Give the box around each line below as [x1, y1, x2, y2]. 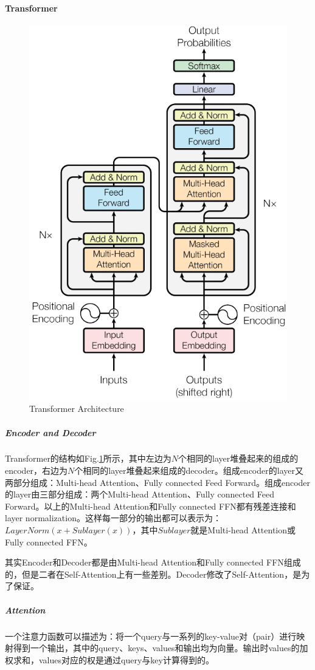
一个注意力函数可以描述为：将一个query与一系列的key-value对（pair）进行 [5, 629, 297, 642]
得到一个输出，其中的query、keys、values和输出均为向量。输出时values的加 [13, 641, 308, 654]
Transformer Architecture [29, 402, 124, 415]
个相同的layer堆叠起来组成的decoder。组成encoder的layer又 [74, 464, 303, 477]
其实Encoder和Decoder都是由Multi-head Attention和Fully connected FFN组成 [5, 556, 301, 569]
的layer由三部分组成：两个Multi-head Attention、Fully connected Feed [5, 488, 275, 501]
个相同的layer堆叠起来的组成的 [178, 452, 299, 465]
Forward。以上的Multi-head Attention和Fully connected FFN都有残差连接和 [5, 499, 296, 512]
